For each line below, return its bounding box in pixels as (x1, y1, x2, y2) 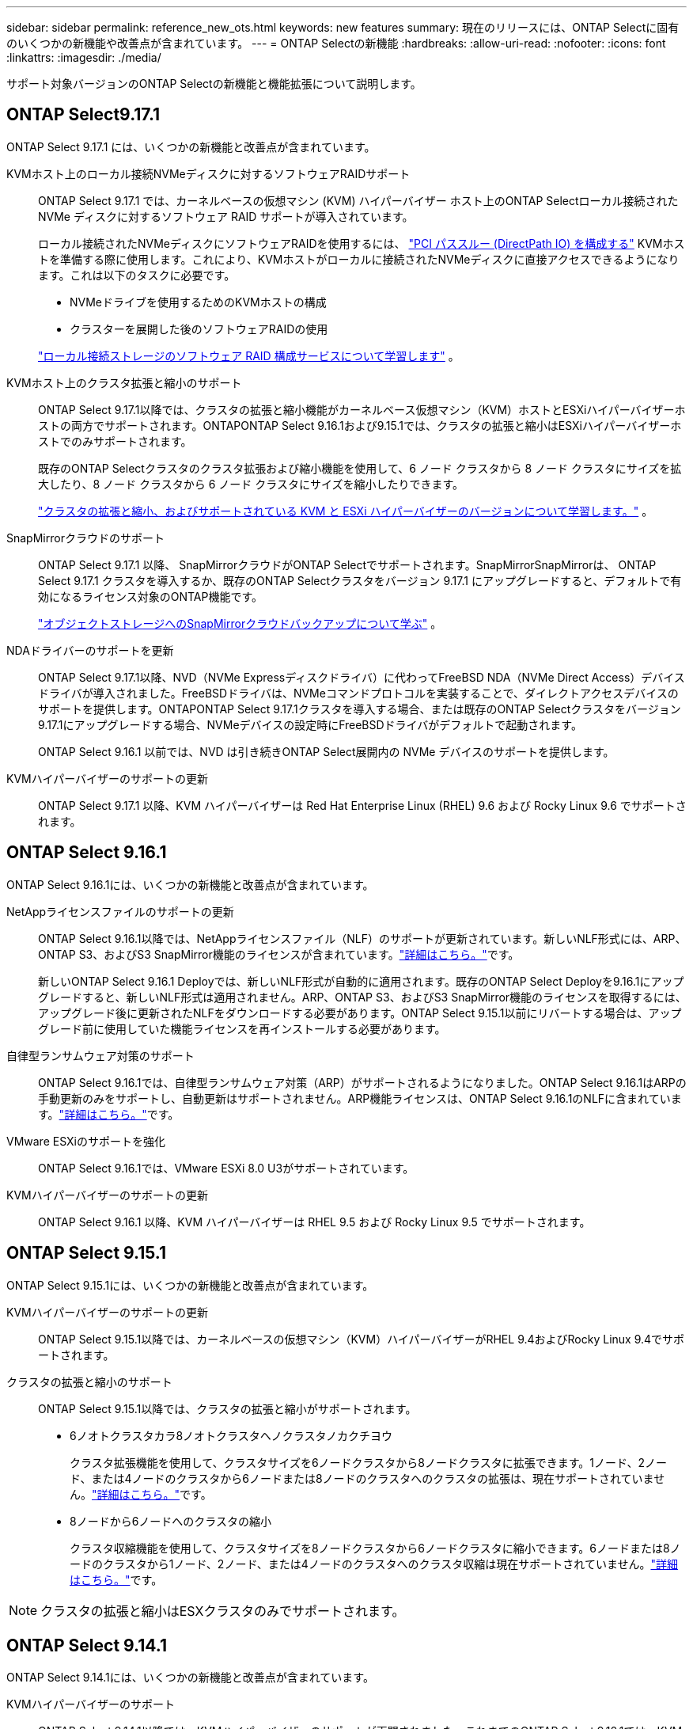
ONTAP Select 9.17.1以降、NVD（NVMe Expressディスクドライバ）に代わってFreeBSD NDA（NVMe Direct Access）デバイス (38, 670, 685, 684)
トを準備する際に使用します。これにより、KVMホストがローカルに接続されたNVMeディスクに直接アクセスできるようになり (38, 252, 680, 266)
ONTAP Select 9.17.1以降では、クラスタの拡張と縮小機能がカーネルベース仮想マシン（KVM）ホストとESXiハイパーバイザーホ (38, 402, 686, 416)
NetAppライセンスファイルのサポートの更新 (6, 904, 234, 918)
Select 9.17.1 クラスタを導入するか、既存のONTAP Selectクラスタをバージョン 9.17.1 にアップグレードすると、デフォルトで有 (38, 573, 682, 587)
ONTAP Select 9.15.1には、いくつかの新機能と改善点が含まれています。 (6, 1278, 374, 1292)
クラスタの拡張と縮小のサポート (6, 1374, 172, 1389)
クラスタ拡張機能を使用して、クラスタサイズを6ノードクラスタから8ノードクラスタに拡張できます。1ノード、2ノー (70, 1455, 667, 1469)
